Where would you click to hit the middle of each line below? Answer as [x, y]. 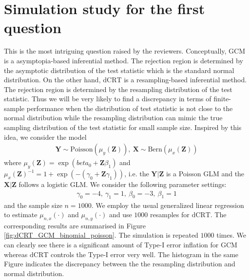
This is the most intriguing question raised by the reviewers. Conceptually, [115, 51]
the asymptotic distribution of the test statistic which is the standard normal [119, 70]
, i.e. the [137, 174]
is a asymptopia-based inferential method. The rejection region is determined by [124, 60]
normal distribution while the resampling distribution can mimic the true [113, 118]
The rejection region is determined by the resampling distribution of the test [118, 89]
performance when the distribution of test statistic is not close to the [130, 108]
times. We [231, 235]
